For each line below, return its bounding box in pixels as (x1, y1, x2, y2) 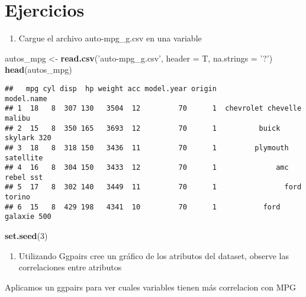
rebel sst (5, 173, 43, 182)
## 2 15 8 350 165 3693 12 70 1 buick (5, 124, 281, 133)
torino (5, 193, 30, 202)
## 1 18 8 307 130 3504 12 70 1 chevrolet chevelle (5, 104, 302, 113)
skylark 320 (5, 134, 51, 143)
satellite (5, 153, 43, 162)
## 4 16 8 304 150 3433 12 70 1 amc (5, 163, 289, 172)
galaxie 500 (5, 212, 51, 221)
